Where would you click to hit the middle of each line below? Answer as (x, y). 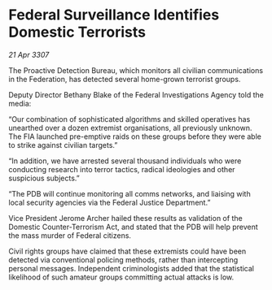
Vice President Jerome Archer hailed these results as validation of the (125, 218)
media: (20, 103)
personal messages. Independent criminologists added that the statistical (132, 268)
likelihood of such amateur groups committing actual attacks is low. (121, 277)
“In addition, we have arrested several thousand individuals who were (125, 161)
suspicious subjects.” (44, 178)
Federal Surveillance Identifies (114, 15)
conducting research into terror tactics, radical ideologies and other (122, 169)
